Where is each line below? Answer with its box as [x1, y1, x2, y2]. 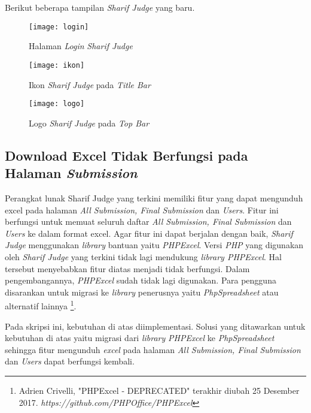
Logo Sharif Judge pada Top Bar [29, 116, 150, 129]
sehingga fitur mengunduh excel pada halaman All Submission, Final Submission [5, 343, 301, 355]
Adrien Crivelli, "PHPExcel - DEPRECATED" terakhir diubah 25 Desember [19, 384, 300, 396]
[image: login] [29, 22, 89, 31]
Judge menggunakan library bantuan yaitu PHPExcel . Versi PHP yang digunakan [5, 239, 304, 251]
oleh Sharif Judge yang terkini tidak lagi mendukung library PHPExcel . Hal [5, 250, 282, 263]
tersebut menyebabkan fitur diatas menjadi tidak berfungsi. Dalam [5, 262, 250, 275]
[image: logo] [29, 100, 85, 108]
